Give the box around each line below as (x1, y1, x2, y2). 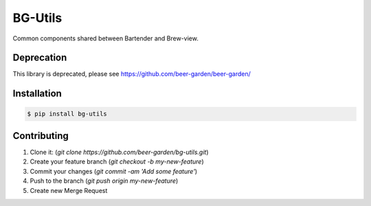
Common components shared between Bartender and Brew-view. (12, 34, 199, 42)
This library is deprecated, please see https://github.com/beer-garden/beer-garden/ (12, 70, 251, 78)
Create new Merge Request (30, 186, 108, 194)
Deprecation (12, 52, 67, 64)
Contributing (12, 130, 69, 142)
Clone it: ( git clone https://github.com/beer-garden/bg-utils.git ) (30, 148, 209, 156)
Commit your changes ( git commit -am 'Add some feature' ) (30, 167, 198, 175)
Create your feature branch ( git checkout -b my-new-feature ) (30, 157, 204, 166)
